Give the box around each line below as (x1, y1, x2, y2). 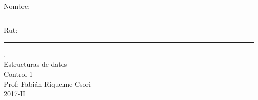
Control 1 (4, 68, 33, 79)
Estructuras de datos (4, 59, 67, 69)
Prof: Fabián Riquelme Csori (4, 78, 91, 89)
